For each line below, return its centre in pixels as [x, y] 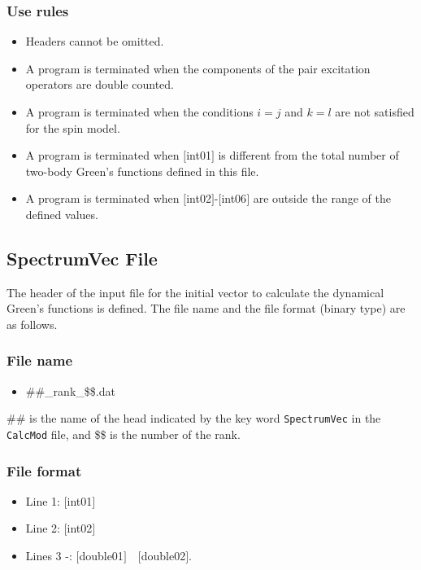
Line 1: [43, 500]
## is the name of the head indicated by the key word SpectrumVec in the [194, 418]
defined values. [62, 214]
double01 [101, 556]
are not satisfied [375, 112]
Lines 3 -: [49, 556]
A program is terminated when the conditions [139, 112]
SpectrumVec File [82, 258]
